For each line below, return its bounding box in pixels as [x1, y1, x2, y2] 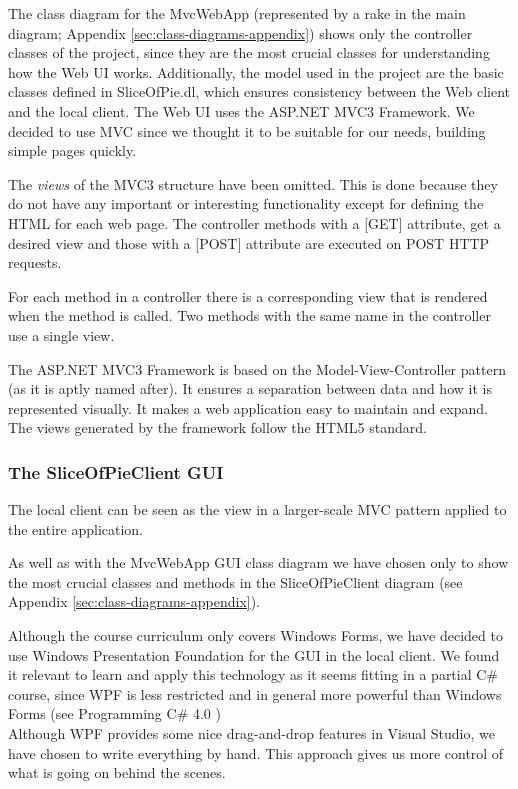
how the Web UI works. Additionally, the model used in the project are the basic [8, 61, 504, 82]
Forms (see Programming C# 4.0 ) [8, 703, 221, 724]
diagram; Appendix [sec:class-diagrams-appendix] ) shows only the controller [8, 22, 473, 43]
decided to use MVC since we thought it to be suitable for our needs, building [8, 120, 486, 141]
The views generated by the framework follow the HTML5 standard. [8, 417, 427, 438]
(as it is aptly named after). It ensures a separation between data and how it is [8, 378, 492, 399]
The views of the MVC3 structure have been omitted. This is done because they [8, 173, 498, 194]
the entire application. [8, 518, 144, 539]
